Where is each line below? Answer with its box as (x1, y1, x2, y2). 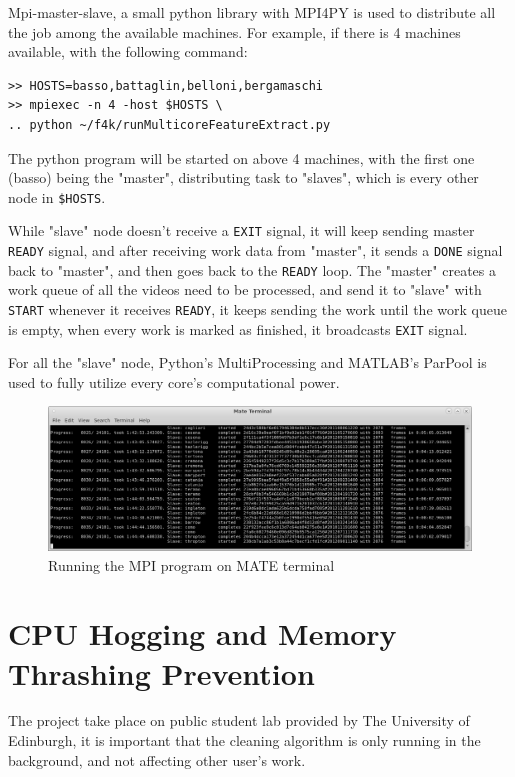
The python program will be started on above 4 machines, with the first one (8, 147, 475, 168)
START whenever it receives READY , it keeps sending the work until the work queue (8, 298, 507, 319)
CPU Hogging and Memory (8, 613, 397, 654)
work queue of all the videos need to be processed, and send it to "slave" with (8, 279, 482, 300)
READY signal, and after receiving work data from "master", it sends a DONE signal (8, 240, 503, 261)
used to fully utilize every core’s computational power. (8, 371, 340, 392)
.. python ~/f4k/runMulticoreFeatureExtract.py (8, 117, 331, 132)
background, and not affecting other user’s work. (8, 749, 306, 770)
